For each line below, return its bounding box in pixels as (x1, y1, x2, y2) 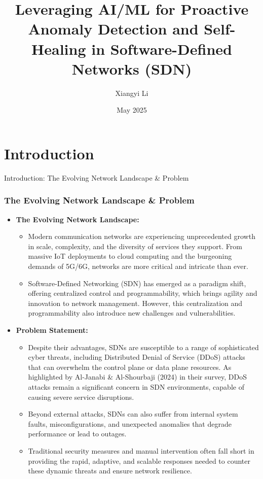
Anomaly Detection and (28, 18, 199, 39)
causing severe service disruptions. (28, 391, 134, 402)
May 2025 (117, 105, 147, 115)
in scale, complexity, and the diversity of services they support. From (28, 241, 242, 251)
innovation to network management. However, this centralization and (28, 297, 243, 308)
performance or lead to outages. (28, 428, 127, 439)
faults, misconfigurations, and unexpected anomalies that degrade (28, 418, 232, 429)
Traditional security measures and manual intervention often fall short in (28, 445, 254, 456)
